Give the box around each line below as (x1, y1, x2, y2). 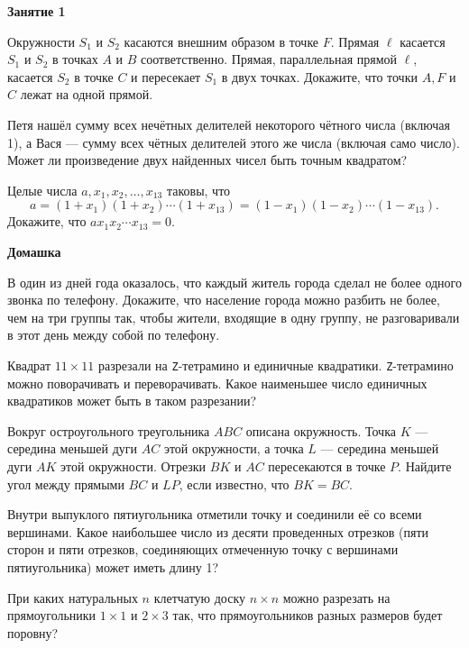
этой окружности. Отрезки (60, 456, 207, 475)
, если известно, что (179, 474, 290, 493)
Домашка (7, 242, 61, 260)
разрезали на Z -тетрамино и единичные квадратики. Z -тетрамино (97, 355, 454, 374)
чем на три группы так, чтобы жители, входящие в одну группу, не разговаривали (7, 307, 460, 326)
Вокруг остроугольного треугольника (7, 421, 210, 440)
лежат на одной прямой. (20, 85, 153, 104)
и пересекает (131, 67, 201, 86)
